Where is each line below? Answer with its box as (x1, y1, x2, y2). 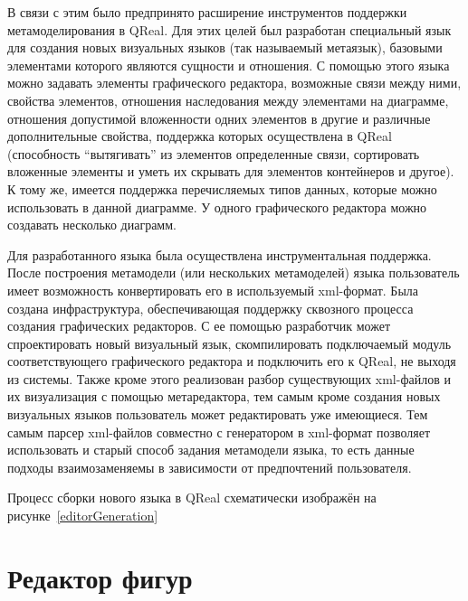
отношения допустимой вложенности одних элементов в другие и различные (7, 108, 431, 127)
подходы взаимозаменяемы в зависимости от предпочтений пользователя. (7, 457, 412, 476)
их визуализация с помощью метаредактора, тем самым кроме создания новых (7, 387, 441, 406)
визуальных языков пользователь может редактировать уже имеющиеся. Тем (7, 405, 428, 424)
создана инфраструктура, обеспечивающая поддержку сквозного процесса (7, 298, 414, 317)
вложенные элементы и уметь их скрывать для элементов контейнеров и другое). (7, 162, 454, 181)
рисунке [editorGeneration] (7, 506, 158, 525)
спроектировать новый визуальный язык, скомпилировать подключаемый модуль (7, 333, 452, 352)
